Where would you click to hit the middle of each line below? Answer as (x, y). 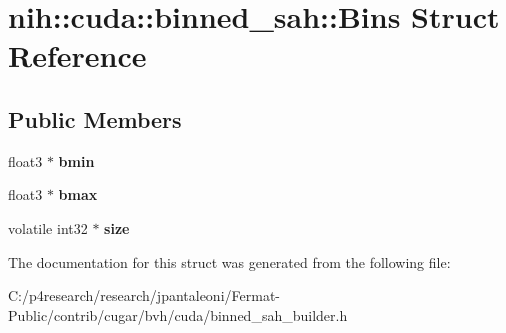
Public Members (95, 118)
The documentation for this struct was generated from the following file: (229, 261)
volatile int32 (48, 227)
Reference (77, 55)
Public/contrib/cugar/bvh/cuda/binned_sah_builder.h (178, 314)
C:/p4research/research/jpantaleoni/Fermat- (144, 295)
